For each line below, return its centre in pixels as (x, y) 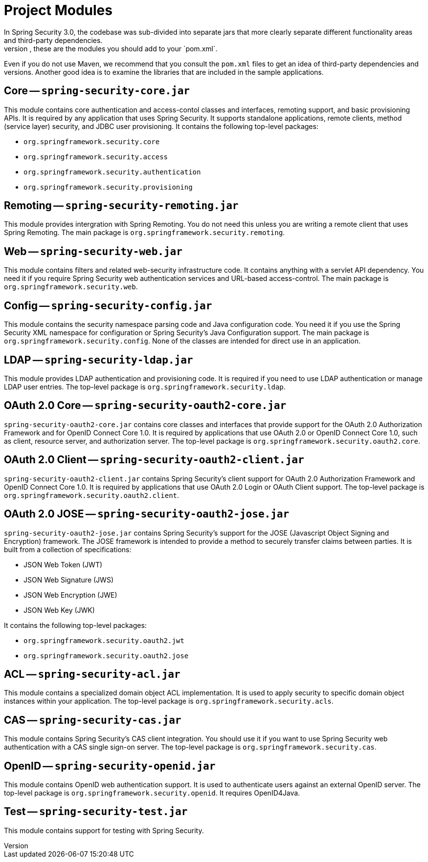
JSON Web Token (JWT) (63, 564)
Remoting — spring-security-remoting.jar (121, 206)
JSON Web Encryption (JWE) (70, 595)
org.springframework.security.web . (71, 287)
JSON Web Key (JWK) (59, 610)
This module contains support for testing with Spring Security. (104, 830)
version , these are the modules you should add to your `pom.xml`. (111, 48)
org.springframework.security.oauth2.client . (92, 495)
